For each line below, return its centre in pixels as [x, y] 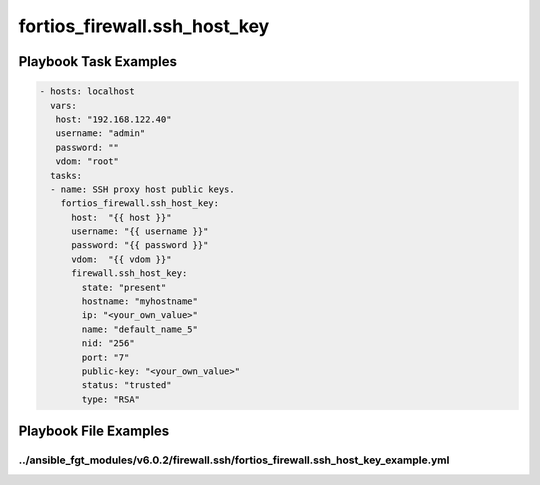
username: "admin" [100, 133]
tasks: [66, 175]
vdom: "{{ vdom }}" [121, 259]
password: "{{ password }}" [140, 245]
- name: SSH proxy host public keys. [142, 189]
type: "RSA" [110, 399]
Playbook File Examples [94, 431]
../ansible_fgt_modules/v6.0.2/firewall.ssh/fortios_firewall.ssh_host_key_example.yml [234, 460]
